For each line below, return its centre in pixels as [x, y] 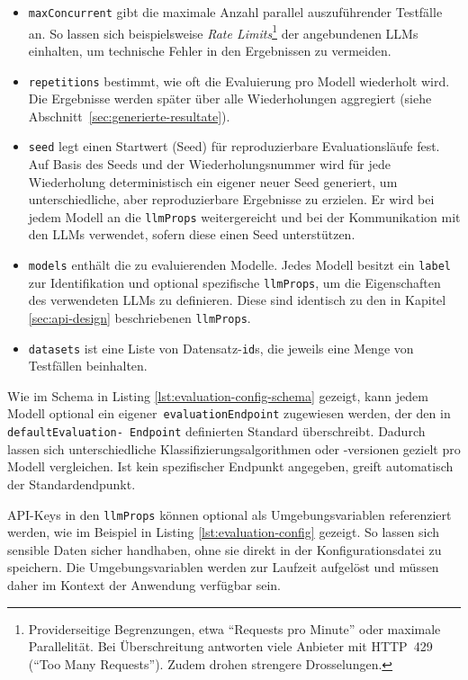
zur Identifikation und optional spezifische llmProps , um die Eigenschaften [234, 282]
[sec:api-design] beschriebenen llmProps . [139, 317]
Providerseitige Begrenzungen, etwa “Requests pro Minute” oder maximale [234, 628]
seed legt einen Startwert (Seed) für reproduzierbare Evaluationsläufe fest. [234, 146]
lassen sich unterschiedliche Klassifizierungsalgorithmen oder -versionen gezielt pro [234, 448]
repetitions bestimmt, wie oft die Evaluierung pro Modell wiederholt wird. [239, 81]
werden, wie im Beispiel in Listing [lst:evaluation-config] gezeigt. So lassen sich [223, 532]
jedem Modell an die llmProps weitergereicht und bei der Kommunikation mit [244, 216]
